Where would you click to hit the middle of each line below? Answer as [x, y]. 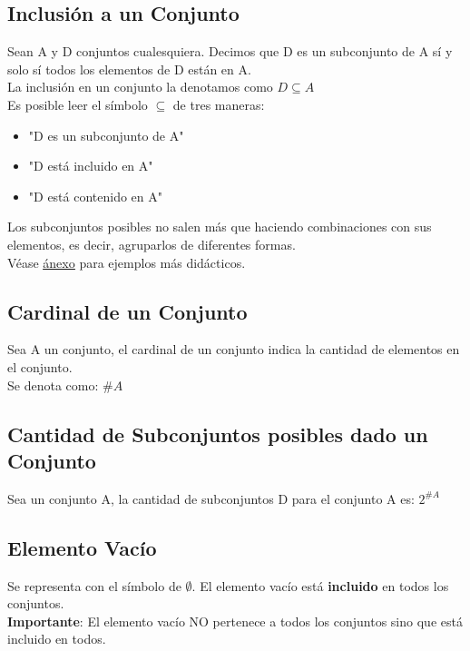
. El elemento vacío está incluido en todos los [320, 585]
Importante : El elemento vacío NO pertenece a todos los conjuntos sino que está [235, 621]
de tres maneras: [219, 104]
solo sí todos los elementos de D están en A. [129, 69]
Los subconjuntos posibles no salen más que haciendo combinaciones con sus [220, 227]
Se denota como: [53, 385]
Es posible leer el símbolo [78, 104]
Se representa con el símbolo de [94, 585]
